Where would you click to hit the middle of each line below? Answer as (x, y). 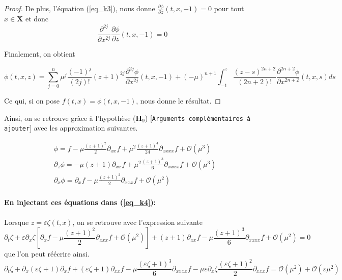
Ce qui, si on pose (32, 101)
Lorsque (17, 222)
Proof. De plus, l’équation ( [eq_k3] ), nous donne (80, 8)
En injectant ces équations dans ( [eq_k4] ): (80, 202)
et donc (37, 19)
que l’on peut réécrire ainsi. (47, 254)
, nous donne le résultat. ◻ (178, 101)
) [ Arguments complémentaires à (198, 118)
